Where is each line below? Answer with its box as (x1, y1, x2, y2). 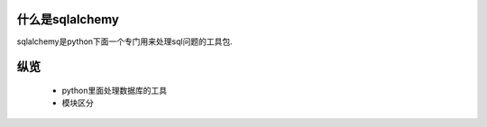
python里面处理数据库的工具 (61, 85, 167, 95)
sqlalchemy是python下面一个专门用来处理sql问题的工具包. (16, 36, 234, 47)
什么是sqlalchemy (16, 12, 119, 27)
